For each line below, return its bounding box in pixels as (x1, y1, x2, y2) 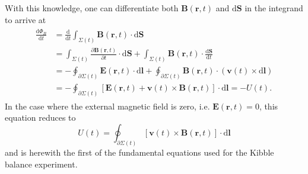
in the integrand (245, 2, 303, 14)
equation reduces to (5, 111, 76, 124)
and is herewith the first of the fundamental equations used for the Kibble (5, 146, 274, 158)
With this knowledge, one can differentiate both (5, 2, 179, 14)
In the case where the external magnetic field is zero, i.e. (5, 99, 210, 112)
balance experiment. (5, 157, 78, 170)
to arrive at (5, 13, 46, 25)
